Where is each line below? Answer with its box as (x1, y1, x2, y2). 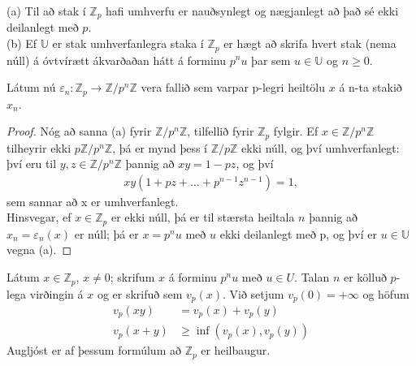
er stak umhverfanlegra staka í (52, 35, 204, 52)
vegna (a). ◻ (6, 241, 72, 258)
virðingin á (29, 285, 84, 302)
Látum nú (6, 79, 56, 96)
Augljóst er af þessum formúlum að (6, 342, 181, 359)
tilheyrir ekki (6, 139, 71, 156)
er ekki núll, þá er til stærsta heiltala (110, 209, 295, 226)
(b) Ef (6, 35, 37, 52)
